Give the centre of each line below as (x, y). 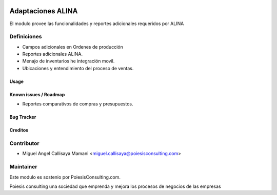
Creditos (19, 130)
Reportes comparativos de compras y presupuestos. (78, 104)
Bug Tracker (23, 117)
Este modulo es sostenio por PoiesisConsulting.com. (65, 177)
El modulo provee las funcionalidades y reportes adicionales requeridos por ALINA (97, 24)
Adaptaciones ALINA (44, 11)
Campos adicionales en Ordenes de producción (73, 47)
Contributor (24, 143)
